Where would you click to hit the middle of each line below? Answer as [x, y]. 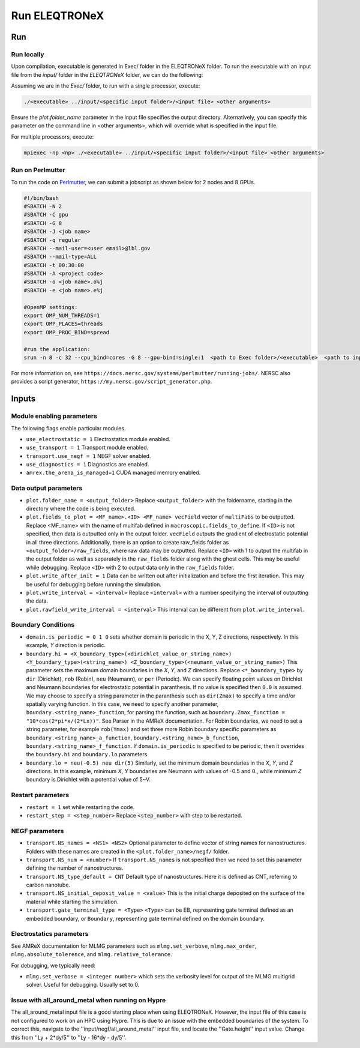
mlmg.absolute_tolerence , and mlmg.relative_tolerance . [91, 954]
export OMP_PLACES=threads [63, 324]
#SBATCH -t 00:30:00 [54, 265]
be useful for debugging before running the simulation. [94, 584]
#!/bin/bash [41, 198]
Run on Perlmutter [38, 170]
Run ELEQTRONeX [58, 16]
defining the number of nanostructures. [75, 868]
